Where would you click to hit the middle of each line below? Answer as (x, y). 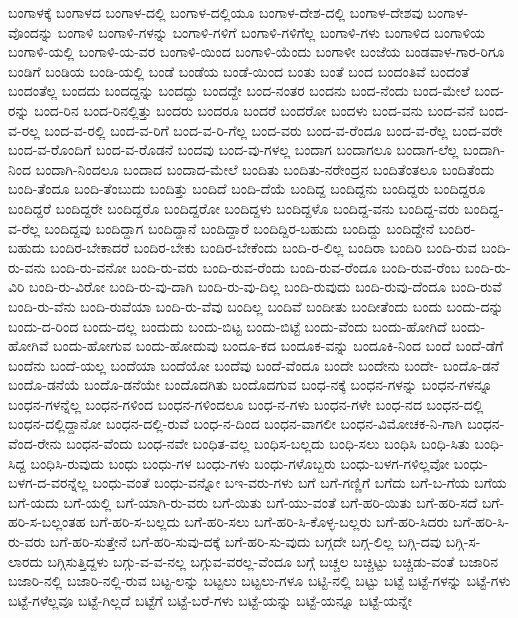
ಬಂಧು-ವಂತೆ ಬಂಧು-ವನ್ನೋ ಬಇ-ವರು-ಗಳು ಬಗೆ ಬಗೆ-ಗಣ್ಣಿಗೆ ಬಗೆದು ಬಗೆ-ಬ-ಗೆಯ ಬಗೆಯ (299, 482)
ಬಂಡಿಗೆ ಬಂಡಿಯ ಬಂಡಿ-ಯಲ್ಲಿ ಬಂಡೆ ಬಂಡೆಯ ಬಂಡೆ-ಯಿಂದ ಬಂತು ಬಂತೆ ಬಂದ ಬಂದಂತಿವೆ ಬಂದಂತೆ (239, 70)
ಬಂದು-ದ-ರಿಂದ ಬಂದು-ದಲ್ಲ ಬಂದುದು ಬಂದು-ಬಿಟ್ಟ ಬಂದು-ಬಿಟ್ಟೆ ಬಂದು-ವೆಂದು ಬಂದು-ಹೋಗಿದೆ (227, 325)
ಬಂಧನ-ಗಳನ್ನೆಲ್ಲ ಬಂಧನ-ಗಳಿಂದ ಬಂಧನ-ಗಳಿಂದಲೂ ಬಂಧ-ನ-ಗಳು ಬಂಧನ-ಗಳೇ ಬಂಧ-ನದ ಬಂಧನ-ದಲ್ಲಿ (246, 403)
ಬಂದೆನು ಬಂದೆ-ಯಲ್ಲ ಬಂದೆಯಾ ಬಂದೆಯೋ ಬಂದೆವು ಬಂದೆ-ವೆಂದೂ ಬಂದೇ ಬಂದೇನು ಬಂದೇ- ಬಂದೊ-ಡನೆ (254, 364)
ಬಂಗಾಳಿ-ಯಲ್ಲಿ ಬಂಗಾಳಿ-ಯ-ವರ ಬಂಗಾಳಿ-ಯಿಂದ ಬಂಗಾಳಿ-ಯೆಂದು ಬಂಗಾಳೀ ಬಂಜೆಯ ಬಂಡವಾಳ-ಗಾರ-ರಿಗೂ (256, 51)
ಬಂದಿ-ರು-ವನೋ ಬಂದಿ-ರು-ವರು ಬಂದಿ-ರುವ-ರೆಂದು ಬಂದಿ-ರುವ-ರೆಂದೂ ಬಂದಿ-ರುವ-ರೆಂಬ (255, 266)
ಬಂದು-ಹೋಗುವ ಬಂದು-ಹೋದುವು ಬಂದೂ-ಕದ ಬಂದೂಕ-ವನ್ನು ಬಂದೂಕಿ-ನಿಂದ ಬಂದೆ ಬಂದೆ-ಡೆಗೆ (278, 345)
